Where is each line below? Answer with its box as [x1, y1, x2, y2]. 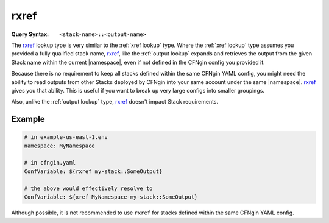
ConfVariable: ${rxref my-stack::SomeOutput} [24, 168, 163, 175]
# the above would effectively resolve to [24, 185, 153, 192]
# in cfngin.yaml [24, 159, 76, 166]
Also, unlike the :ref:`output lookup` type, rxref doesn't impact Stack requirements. [11, 98, 219, 105]
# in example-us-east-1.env [24, 134, 108, 141]
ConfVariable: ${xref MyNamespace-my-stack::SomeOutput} [24, 194, 198, 200]
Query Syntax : [11, 30, 49, 38]
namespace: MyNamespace [24, 142, 96, 149]
